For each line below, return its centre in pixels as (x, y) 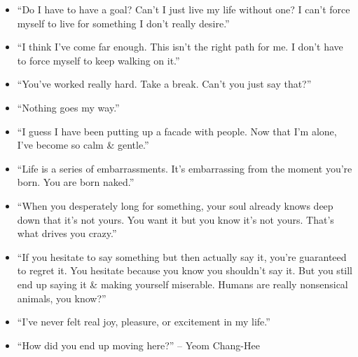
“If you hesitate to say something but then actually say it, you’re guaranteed (182, 256)
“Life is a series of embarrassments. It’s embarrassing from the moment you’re (185, 168)
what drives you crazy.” (67, 233)
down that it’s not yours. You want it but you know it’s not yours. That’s (175, 219)
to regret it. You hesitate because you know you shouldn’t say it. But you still (185, 270)
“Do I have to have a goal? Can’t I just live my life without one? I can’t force (184, 9)
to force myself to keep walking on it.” (98, 60)
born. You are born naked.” (76, 182)
